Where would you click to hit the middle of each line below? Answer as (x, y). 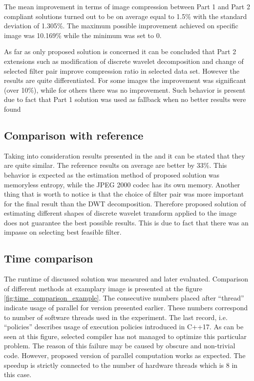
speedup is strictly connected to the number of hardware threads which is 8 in (121, 365)
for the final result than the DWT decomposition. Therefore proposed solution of (125, 203)
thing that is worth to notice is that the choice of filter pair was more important (124, 194)
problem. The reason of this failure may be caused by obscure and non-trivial (120, 346)
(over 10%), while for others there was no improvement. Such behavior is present (125, 90)
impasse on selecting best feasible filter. (63, 232)
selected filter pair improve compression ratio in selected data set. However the (122, 70)
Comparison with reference (74, 135)
